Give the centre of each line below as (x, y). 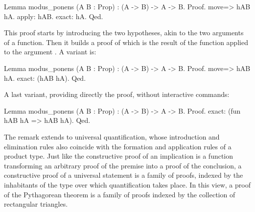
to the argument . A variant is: (50, 52)
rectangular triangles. (36, 204)
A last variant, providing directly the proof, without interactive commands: (117, 94)
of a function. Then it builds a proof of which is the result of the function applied (126, 42)
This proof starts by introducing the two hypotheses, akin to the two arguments (124, 33)
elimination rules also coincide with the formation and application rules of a (118, 146)
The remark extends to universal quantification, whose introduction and (112, 136)
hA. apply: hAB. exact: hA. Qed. (54, 16)
